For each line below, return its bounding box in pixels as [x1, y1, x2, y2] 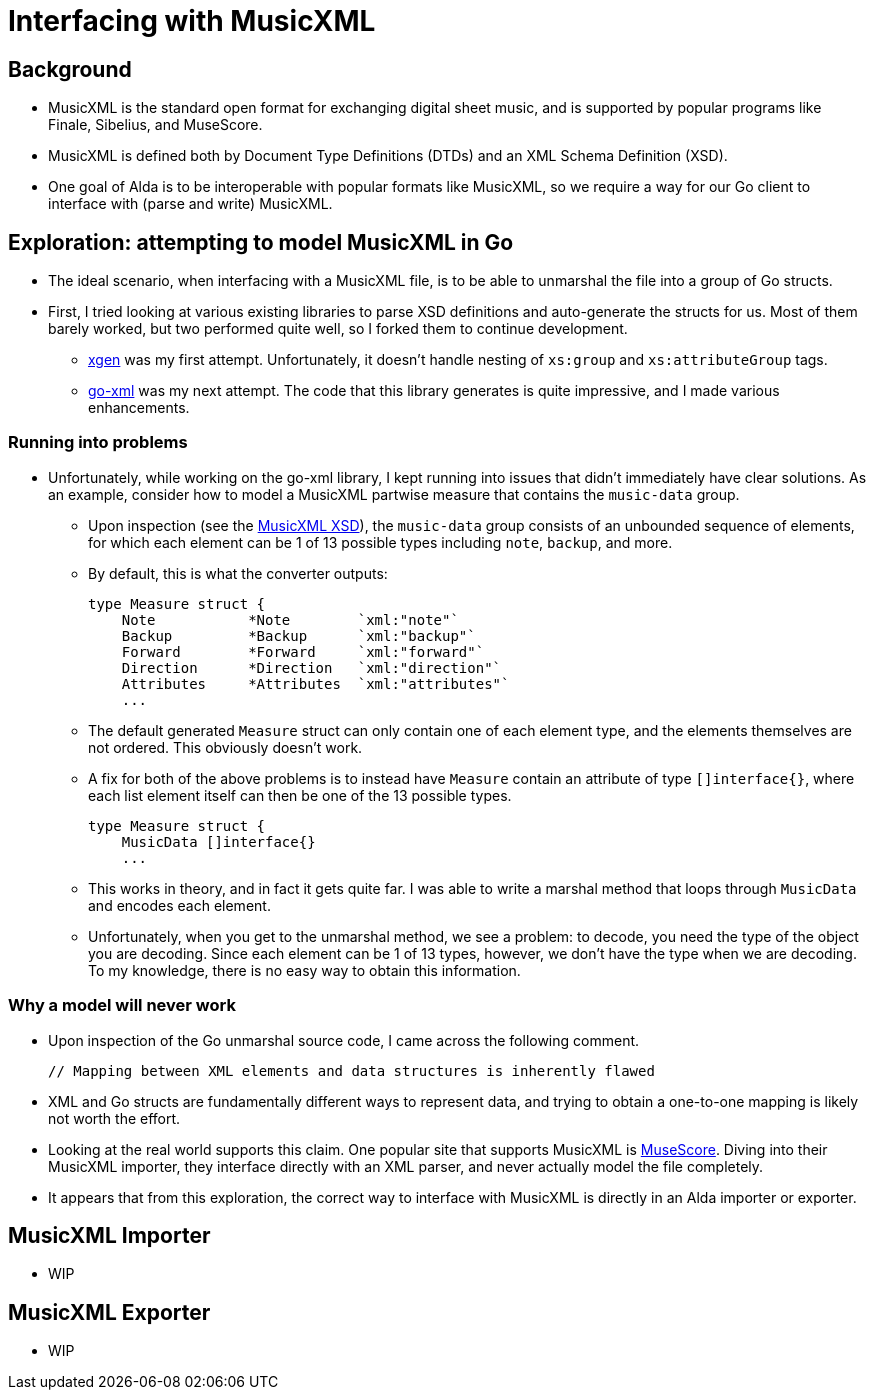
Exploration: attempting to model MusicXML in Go [8, 229, 514, 255]
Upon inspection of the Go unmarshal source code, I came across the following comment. [48, 1031, 640, 1049]
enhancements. [88, 399, 190, 417]
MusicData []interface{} [121, 833, 316, 850]
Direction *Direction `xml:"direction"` [121, 659, 502, 676]
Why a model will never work [8, 995, 236, 1016]
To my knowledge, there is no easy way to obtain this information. [88, 961, 521, 979]
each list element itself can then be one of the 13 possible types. [88, 786, 512, 804]
